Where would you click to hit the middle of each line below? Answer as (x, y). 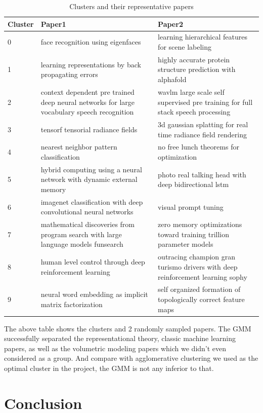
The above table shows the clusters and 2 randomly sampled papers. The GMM (128, 328)
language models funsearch (82, 244)
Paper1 (53, 24)
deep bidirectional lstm (193, 184)
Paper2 (170, 24)
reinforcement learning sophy (203, 276)
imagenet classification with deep (92, 201)
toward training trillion (194, 234)
